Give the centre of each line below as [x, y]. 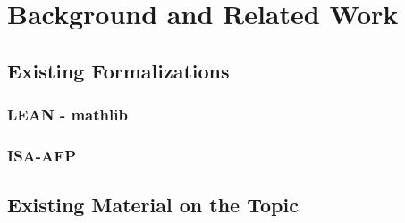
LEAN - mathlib [67, 115]
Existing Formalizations [118, 70]
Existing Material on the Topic [153, 205]
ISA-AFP [42, 155]
